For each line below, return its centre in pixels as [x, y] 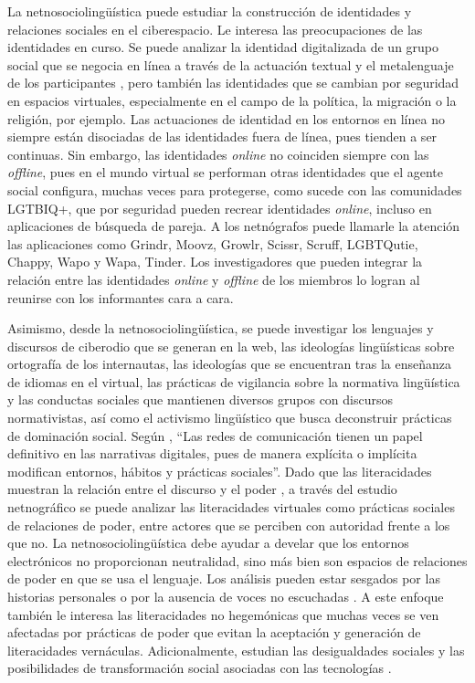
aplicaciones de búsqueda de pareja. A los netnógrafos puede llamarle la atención [234, 226]
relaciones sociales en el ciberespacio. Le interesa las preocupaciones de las [215, 29]
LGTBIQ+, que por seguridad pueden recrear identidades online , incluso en [220, 208]
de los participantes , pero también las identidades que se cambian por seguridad [233, 83]
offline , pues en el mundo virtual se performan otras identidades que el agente [226, 172]
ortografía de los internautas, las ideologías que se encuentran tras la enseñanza [230, 364]
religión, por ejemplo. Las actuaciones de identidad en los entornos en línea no [226, 118]
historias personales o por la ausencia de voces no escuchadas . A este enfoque [226, 596]
